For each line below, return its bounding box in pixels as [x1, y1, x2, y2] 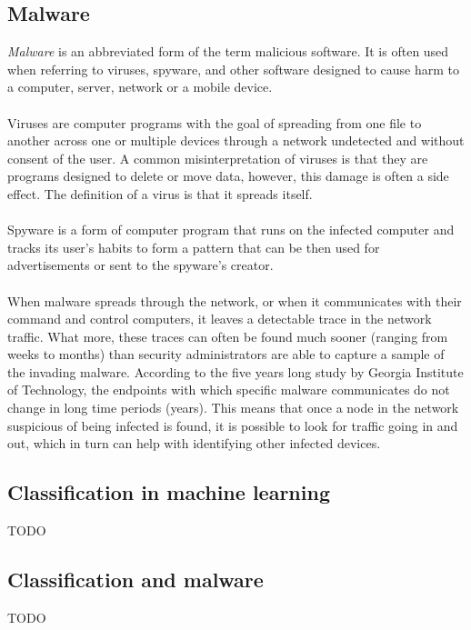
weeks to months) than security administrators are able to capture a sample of [7, 345, 445, 364]
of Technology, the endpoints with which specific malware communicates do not [7, 380, 450, 399]
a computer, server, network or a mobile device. [7, 77, 273, 96]
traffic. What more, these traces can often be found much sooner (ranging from [7, 326, 448, 345]
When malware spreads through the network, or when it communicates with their [7, 291, 462, 310]
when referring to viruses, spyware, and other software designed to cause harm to [7, 59, 459, 78]
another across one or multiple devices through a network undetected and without [7, 131, 465, 150]
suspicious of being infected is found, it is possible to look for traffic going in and [7, 415, 458, 435]
